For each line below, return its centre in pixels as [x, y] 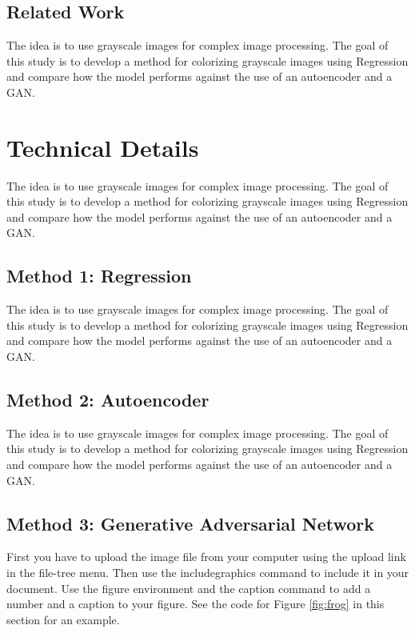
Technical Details [103, 147]
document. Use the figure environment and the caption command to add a [189, 588]
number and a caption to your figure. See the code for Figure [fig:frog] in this [196, 604]
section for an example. [63, 619]
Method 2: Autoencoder [108, 400]
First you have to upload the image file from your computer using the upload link [206, 557]
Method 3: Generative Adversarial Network [191, 523]
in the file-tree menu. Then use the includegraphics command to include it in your [208, 573]
